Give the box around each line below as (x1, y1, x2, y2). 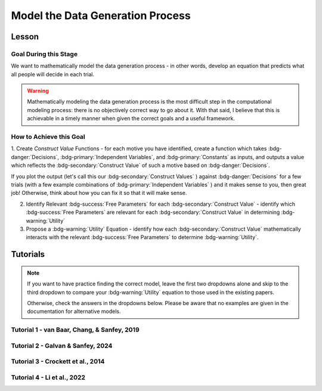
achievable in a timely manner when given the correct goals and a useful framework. (27, 115, 235, 122)
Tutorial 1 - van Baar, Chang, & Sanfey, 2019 (11, 325, 140, 334)
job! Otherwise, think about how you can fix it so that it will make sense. (11, 190, 187, 197)
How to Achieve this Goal (11, 133, 86, 141)
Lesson (11, 32, 39, 42)
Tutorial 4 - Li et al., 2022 (11, 373, 86, 381)
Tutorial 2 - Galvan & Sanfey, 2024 (11, 342, 113, 350)
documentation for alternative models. (27, 308, 121, 315)
